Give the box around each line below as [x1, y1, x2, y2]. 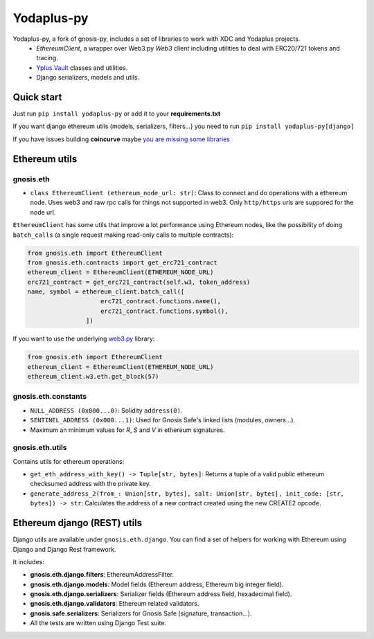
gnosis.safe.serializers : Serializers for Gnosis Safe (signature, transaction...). [30, 609, 252, 618]
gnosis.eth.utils [12, 443, 67, 453]
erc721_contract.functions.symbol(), [100, 307, 229, 315]
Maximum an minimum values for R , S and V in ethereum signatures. [30, 426, 225, 434]
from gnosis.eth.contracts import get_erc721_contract [27, 258, 217, 267]
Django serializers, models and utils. [36, 73, 140, 82]
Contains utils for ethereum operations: [12, 457, 125, 465]
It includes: [12, 557, 44, 566]
